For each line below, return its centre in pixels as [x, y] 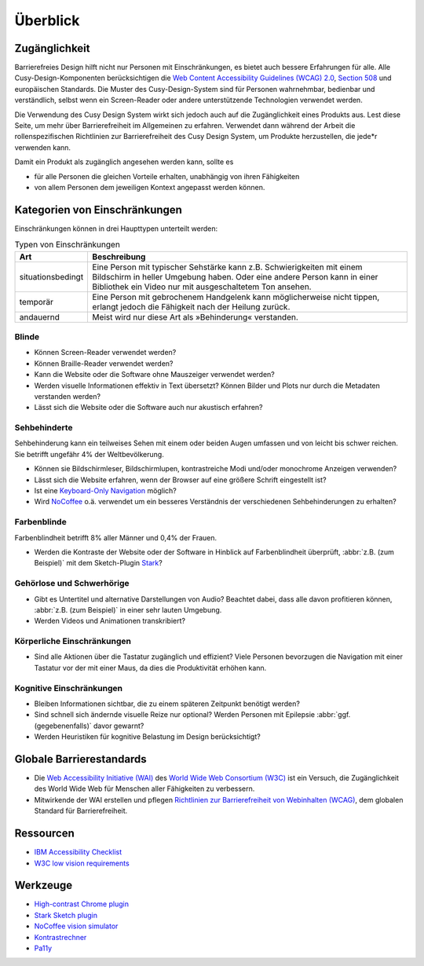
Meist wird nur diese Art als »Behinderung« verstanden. [195, 317]
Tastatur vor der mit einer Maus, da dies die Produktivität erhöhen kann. [150, 668]
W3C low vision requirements [82, 863]
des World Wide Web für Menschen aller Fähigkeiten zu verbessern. [144, 789]
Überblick [47, 20]
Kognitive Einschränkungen [69, 688]
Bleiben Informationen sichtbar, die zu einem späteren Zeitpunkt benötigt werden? [167, 704]
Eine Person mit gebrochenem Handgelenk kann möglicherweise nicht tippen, [236, 297]
